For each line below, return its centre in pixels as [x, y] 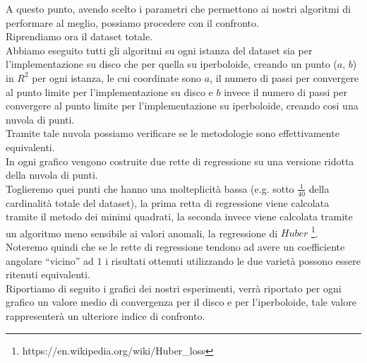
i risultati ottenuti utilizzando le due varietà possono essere [233, 260]
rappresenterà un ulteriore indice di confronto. [106, 315]
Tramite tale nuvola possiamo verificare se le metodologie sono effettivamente [173, 133]
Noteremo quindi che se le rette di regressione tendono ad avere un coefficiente [175, 246]
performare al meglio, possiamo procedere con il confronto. [132, 22]
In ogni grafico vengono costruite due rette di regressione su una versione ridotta [180, 161]
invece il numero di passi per [285, 91]
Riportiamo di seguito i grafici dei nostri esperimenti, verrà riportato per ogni [174, 288]
